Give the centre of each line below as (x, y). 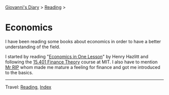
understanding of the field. (33, 47)
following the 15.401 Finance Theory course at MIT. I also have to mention (81, 62)
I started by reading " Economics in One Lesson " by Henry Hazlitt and (77, 56)
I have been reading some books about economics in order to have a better (83, 41)
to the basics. (19, 72)
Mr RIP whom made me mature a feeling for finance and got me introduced (83, 67)
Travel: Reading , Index (28, 87)
